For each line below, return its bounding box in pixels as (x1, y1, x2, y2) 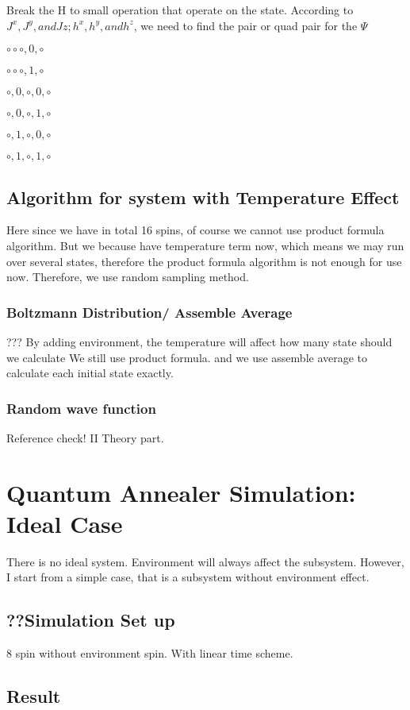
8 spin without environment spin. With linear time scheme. (6, 645, 293, 662)
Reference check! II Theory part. (6, 429, 164, 446)
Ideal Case (6, 507, 123, 539)
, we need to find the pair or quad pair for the (133, 17, 358, 33)
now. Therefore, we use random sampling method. (6, 268, 249, 285)
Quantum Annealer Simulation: (6, 476, 356, 508)
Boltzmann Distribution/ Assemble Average (6, 302, 293, 322)
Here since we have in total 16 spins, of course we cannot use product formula (6, 222, 385, 238)
